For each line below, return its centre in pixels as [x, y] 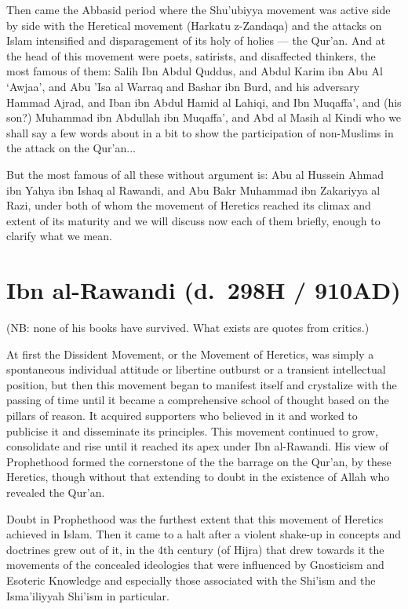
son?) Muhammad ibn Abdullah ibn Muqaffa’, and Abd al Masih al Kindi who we [204, 117]
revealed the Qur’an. [56, 492]
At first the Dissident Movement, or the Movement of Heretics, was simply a [190, 354]
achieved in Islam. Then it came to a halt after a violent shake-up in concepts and [204, 534]
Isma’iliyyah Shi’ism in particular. [88, 595]
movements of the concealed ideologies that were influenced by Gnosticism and [195, 565]
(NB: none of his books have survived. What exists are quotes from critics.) [188, 328]
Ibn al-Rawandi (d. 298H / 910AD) [204, 290]
